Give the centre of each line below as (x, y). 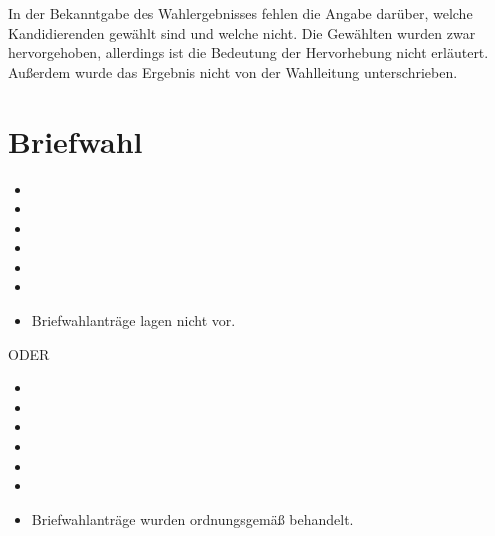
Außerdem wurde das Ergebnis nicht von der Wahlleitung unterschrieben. (233, 71)
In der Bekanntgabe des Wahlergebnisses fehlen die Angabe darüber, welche (240, 13)
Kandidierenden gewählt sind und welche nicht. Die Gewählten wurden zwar (242, 32)
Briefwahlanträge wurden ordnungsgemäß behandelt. (192, 518)
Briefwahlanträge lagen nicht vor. (133, 320)
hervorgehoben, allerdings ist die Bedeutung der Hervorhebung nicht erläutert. (248, 52)
